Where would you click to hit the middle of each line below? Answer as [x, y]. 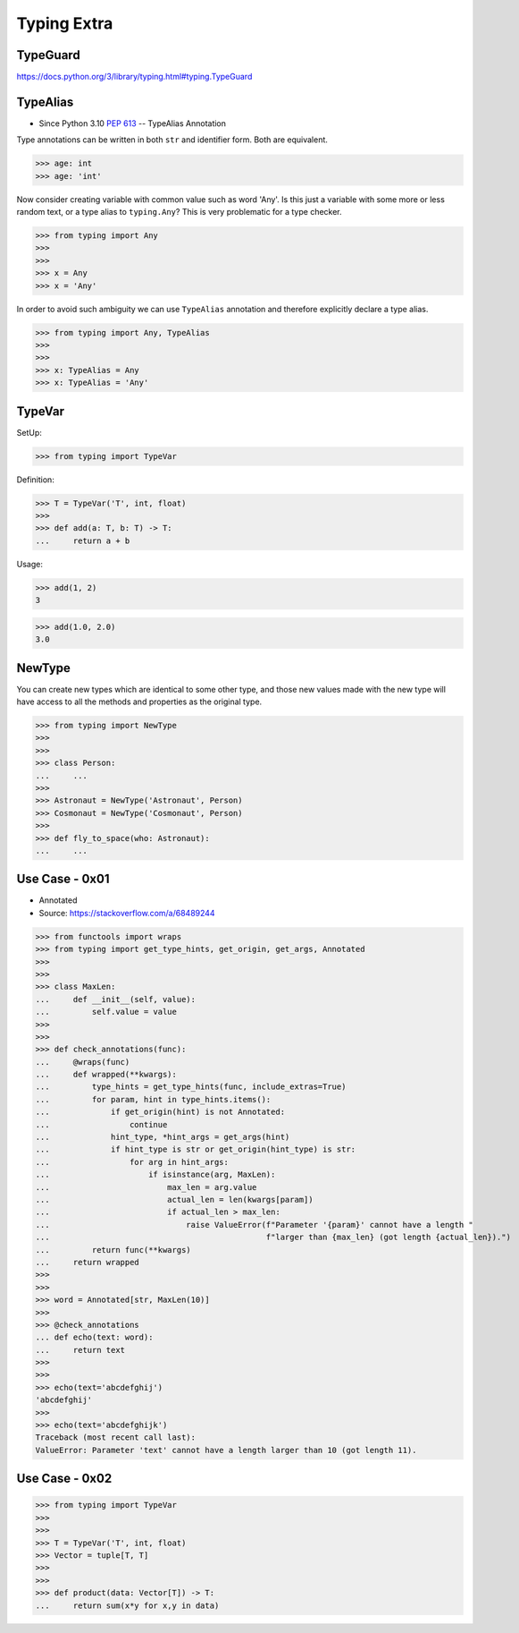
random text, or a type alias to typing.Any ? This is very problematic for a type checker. [180, 212]
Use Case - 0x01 [63, 879]
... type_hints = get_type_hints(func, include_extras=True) [191, 1087]
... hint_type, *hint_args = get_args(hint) [163, 1137]
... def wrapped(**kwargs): [106, 1075]
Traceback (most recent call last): [116, 1437]
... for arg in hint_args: [132, 1162]
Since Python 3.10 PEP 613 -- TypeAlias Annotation [133, 123]
